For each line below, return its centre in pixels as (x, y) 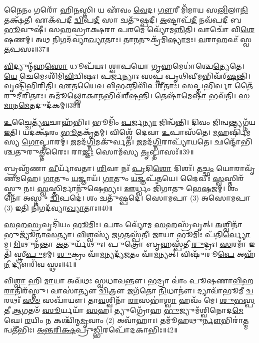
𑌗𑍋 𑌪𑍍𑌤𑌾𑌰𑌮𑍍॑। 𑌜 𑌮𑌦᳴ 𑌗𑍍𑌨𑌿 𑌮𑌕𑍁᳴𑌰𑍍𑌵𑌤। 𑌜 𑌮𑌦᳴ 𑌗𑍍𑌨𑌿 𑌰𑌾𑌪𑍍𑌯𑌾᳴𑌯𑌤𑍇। (117, 142)
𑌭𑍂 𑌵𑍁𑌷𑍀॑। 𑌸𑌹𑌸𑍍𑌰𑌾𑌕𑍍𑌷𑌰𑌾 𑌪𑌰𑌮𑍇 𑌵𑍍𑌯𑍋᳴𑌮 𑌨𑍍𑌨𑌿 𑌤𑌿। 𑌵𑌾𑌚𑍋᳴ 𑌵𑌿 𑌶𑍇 (129, 29)
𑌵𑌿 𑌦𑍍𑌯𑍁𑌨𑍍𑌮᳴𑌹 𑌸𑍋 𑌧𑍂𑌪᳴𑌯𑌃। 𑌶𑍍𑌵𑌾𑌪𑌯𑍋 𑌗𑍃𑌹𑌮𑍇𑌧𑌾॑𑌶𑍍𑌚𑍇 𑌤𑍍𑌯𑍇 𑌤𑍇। (124, 65)
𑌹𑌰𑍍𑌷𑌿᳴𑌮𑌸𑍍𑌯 (234, 132)
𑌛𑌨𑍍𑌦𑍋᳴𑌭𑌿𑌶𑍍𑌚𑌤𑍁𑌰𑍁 (233, 142)
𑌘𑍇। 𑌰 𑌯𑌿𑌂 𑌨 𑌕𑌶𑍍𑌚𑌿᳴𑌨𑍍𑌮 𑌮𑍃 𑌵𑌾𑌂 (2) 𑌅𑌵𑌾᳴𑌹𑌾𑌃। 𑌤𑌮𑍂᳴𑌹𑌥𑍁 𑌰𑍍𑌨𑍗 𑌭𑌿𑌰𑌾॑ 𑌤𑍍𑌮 (126, 320)
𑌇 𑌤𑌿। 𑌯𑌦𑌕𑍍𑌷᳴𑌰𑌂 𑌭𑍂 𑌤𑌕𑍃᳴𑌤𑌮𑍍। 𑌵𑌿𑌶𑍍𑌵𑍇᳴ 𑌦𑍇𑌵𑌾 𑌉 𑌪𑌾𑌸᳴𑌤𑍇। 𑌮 (111, 132)
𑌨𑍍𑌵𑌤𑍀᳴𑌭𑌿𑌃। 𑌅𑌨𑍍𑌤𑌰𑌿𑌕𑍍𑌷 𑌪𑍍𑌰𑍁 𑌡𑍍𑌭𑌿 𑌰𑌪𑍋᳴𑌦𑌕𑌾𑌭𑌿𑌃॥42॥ (91, 330)
